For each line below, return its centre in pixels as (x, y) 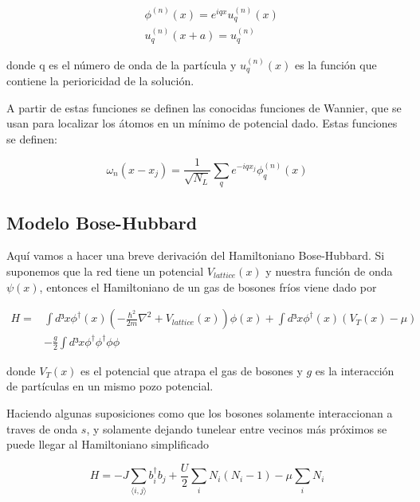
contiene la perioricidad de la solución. (100, 80)
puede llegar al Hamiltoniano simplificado (108, 444)
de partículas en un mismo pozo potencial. (110, 386)
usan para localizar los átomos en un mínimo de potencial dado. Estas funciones (202, 123)
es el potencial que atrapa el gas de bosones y (192, 370)
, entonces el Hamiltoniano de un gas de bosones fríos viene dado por (208, 286)
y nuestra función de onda (329, 271)
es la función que (336, 64)
